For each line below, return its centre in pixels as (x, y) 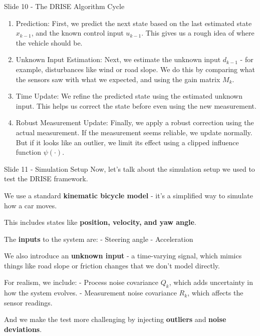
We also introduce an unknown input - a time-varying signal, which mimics (123, 256)
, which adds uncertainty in (211, 282)
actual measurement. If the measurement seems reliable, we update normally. (134, 132)
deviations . (23, 329)
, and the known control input (77, 33)
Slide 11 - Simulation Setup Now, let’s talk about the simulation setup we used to (129, 169)
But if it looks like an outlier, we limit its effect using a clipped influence (127, 142)
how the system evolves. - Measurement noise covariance (90, 293)
